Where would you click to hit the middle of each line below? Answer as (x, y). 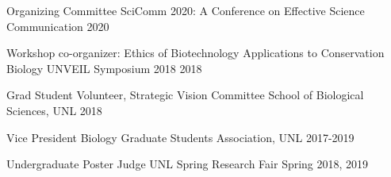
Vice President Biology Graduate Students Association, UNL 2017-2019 (180, 137)
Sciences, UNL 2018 (54, 110)
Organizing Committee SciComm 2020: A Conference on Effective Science (186, 10)
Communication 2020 (58, 26)
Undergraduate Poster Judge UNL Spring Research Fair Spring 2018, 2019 (188, 164)
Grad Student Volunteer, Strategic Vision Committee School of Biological (185, 95)
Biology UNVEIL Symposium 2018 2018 (104, 68)
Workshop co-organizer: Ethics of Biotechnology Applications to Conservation (195, 53)
